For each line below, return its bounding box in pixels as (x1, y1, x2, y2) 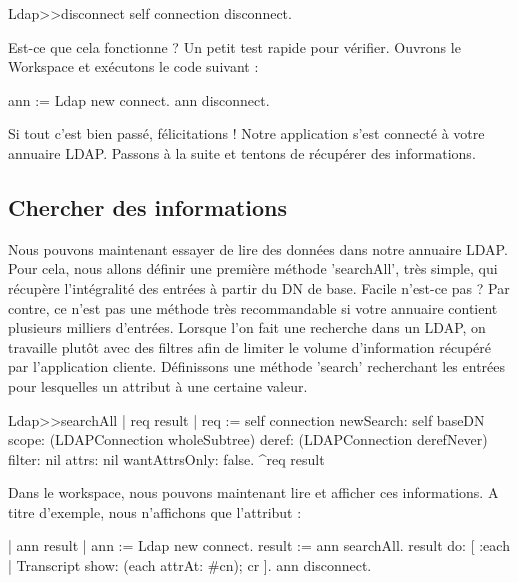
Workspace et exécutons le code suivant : (8, 56, 259, 77)
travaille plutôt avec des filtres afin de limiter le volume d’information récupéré (8, 336, 491, 357)
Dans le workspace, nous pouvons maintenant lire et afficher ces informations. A (8, 482, 499, 503)
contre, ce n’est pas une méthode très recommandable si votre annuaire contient (8, 297, 498, 318)
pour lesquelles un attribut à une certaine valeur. (8, 375, 308, 396)
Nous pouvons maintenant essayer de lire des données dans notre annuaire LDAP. (8, 238, 508, 259)
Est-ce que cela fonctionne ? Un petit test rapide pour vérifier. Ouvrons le (8, 36, 461, 57)
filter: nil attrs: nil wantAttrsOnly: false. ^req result (8, 448, 325, 469)
